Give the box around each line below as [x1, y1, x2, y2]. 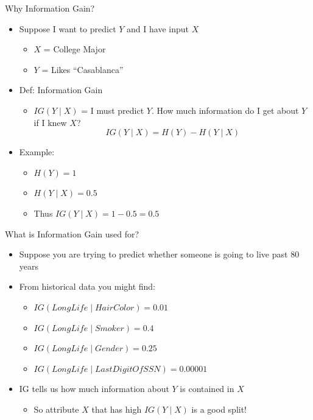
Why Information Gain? [5, 2, 95, 14]
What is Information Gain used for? [5, 227, 139, 240]
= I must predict [81, 103, 144, 116]
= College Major [43, 43, 106, 55]
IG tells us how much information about [19, 382, 169, 395]
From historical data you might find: [19, 280, 156, 293]
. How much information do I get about [151, 103, 299, 116]
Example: [19, 145, 55, 158]
